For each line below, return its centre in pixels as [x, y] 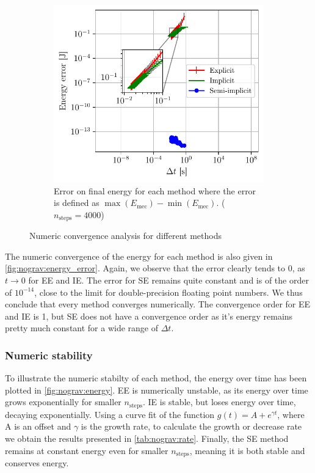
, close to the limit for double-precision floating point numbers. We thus [168, 292]
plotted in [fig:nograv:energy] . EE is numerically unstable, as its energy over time [157, 390]
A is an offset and [38, 426]
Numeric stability [49, 355]
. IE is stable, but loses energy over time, [219, 402]
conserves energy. [37, 463]
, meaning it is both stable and [247, 450]
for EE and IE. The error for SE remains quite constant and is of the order [168, 280]
